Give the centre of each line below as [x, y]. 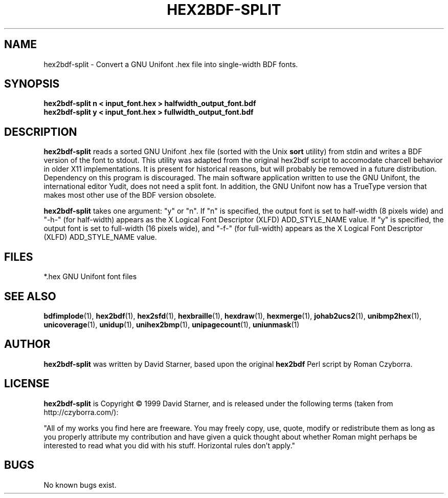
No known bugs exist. [80, 485]
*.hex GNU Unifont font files [90, 277]
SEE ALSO [30, 296]
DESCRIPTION [41, 132]
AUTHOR [27, 344]
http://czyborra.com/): [81, 412]
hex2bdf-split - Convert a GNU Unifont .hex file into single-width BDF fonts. [171, 64]
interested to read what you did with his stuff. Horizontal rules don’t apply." [170, 445]
